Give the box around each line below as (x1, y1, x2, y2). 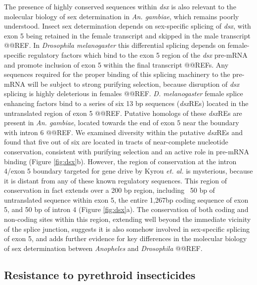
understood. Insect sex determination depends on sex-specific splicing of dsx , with (4, 21, 251, 31)
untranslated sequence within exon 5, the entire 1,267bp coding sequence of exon (4, 194, 249, 205)
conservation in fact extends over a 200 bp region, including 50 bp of (4, 185, 215, 195)
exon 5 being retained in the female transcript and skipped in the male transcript (4, 30, 251, 40)
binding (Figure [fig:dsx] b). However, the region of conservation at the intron (4, 156, 237, 166)
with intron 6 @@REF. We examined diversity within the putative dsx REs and (4, 127, 243, 137)
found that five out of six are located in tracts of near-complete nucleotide (4, 137, 228, 147)
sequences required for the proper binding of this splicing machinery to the (4, 69, 230, 79)
